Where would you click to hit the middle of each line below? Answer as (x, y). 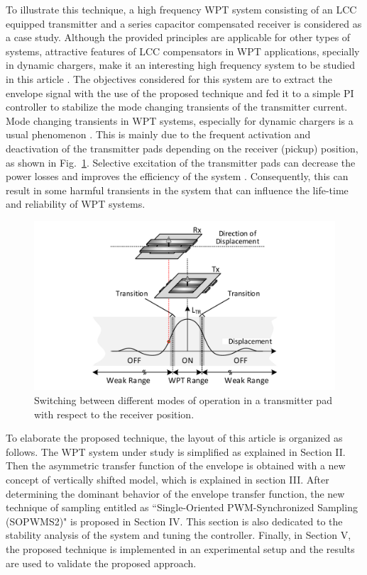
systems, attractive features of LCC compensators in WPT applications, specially (183, 51)
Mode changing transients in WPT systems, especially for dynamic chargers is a (180, 120)
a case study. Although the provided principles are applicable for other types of (178, 37)
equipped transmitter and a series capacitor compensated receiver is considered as (184, 23)
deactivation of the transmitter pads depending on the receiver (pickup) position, (182, 148)
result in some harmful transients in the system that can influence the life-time (177, 190)
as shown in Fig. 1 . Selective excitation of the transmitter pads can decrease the (181, 162)
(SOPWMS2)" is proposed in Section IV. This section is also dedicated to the (174, 521)
